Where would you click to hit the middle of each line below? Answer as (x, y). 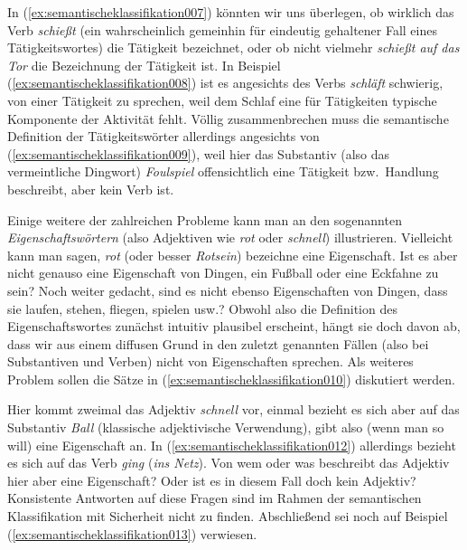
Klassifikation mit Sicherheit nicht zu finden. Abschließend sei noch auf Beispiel (228, 516)
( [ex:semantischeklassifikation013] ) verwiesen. (132, 533)
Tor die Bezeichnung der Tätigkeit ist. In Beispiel (144, 65)
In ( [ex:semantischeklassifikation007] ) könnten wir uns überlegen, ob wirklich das (231, 12)
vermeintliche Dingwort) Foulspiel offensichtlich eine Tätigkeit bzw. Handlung (223, 171)
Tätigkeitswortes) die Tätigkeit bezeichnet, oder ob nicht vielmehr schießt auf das (233, 47)
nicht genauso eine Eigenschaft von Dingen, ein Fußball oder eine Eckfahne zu (223, 273)
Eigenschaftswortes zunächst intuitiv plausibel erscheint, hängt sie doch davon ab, (234, 326)
